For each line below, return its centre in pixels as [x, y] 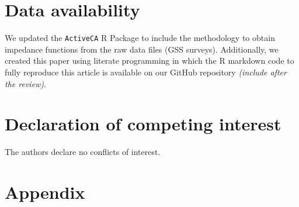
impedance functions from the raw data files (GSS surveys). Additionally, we [142, 49]
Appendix [45, 192]
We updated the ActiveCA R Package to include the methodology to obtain [140, 38]
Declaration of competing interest [143, 124]
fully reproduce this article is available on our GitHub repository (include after [146, 72]
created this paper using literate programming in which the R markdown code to [149, 61]
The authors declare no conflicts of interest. [83, 152]
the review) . [25, 83]
